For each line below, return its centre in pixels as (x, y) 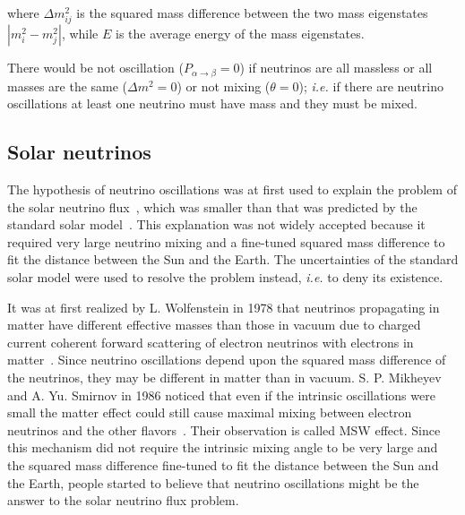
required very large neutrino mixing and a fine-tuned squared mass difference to (226, 241)
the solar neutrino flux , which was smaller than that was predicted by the (212, 206)
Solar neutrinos (79, 152)
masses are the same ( (68, 86)
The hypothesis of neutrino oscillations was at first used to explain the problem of (232, 189)
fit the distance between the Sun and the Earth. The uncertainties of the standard (233, 259)
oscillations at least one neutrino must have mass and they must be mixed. (212, 103)
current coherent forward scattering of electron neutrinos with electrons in (211, 342)
